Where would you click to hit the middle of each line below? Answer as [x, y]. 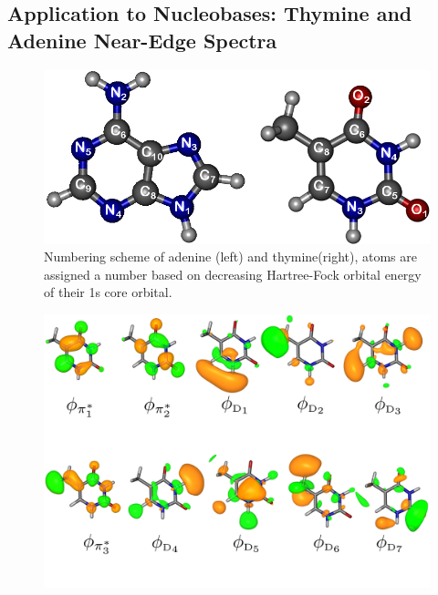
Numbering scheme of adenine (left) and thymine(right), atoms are [230, 256]
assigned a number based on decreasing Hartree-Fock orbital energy [233, 274]
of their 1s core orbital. [108, 292]
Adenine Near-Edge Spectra [142, 40]
